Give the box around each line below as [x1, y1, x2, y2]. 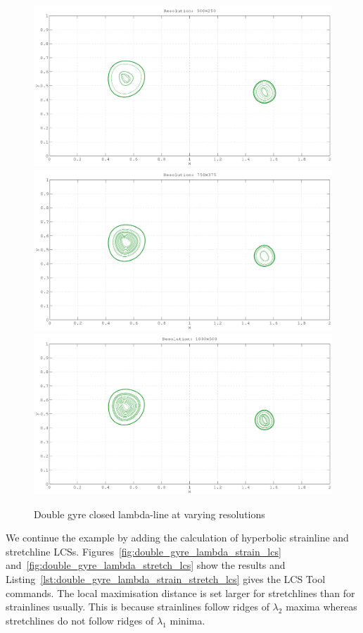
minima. [170, 613, 205, 627]
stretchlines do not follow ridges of [6, 613, 154, 627]
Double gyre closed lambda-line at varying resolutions [34, 506, 265, 521]
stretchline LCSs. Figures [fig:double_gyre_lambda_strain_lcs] [6, 544, 281, 558]
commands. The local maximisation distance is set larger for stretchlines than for [6, 585, 355, 600]
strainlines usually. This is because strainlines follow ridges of [6, 599, 269, 614]
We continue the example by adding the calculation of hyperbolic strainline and [6, 530, 349, 545]
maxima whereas [286, 599, 357, 614]
